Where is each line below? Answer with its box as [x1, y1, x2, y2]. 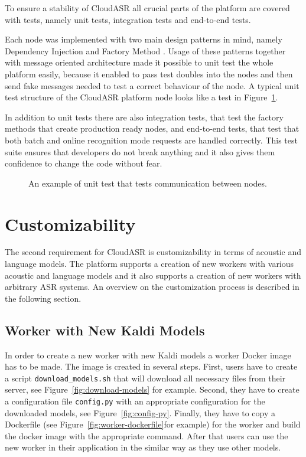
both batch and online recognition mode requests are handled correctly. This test [5, 133, 298, 146]
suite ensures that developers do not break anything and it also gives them [5, 145, 275, 158]
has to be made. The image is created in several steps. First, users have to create [5, 360, 298, 373]
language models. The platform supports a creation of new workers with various [5, 257, 294, 270]
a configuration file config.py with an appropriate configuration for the [5, 395, 265, 407]
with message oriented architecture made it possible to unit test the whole [5, 56, 274, 68]
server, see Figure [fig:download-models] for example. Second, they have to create [5, 383, 300, 396]
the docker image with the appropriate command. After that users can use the [5, 429, 288, 442]
